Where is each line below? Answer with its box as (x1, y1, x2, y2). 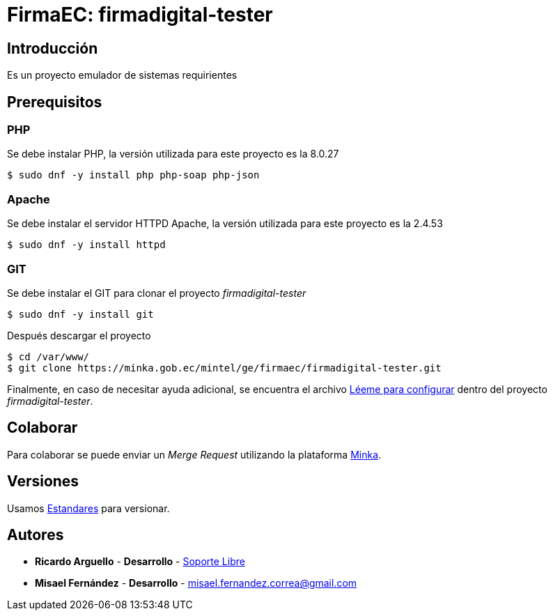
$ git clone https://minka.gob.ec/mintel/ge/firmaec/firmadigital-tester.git (7, 362, 442, 374)
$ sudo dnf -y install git (7, 308, 154, 320)
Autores (7, 526, 64, 544)
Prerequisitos (7, 93, 102, 111)
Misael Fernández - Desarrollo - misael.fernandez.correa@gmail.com (35, 577, 357, 590)
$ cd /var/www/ (7, 351, 90, 362)
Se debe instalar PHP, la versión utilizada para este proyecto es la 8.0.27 (7, 148, 339, 160)
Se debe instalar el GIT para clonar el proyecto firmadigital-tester (7, 286, 306, 299)
